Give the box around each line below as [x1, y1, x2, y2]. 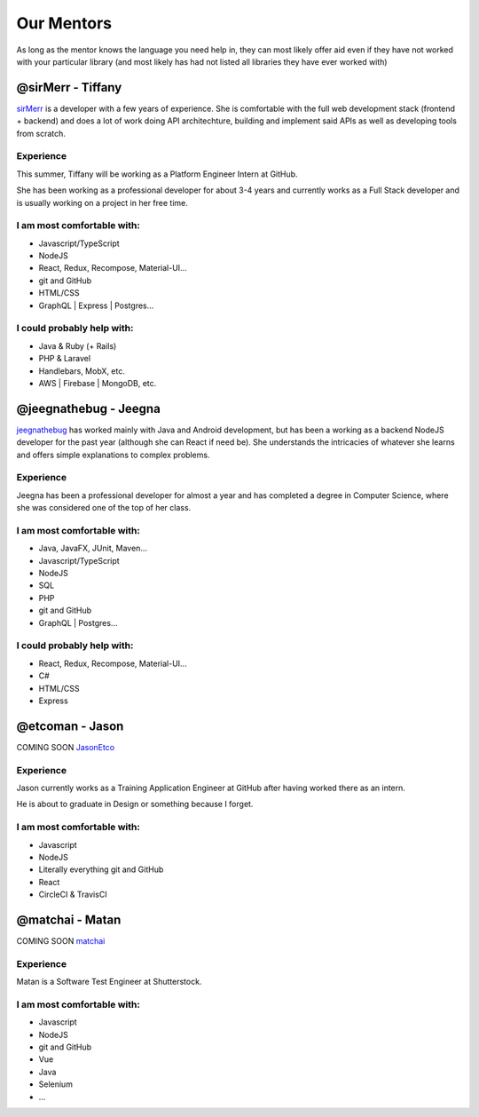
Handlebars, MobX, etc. [38, 365, 126, 376]
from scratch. [16, 128, 67, 139]
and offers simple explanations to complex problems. [16, 449, 210, 460]
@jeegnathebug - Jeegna [16, 400, 161, 416]
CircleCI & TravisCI [38, 889, 107, 900]
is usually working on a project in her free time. [16, 197, 188, 208]
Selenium [38, 1079, 73, 1089]
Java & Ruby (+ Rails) [38, 340, 117, 351]
